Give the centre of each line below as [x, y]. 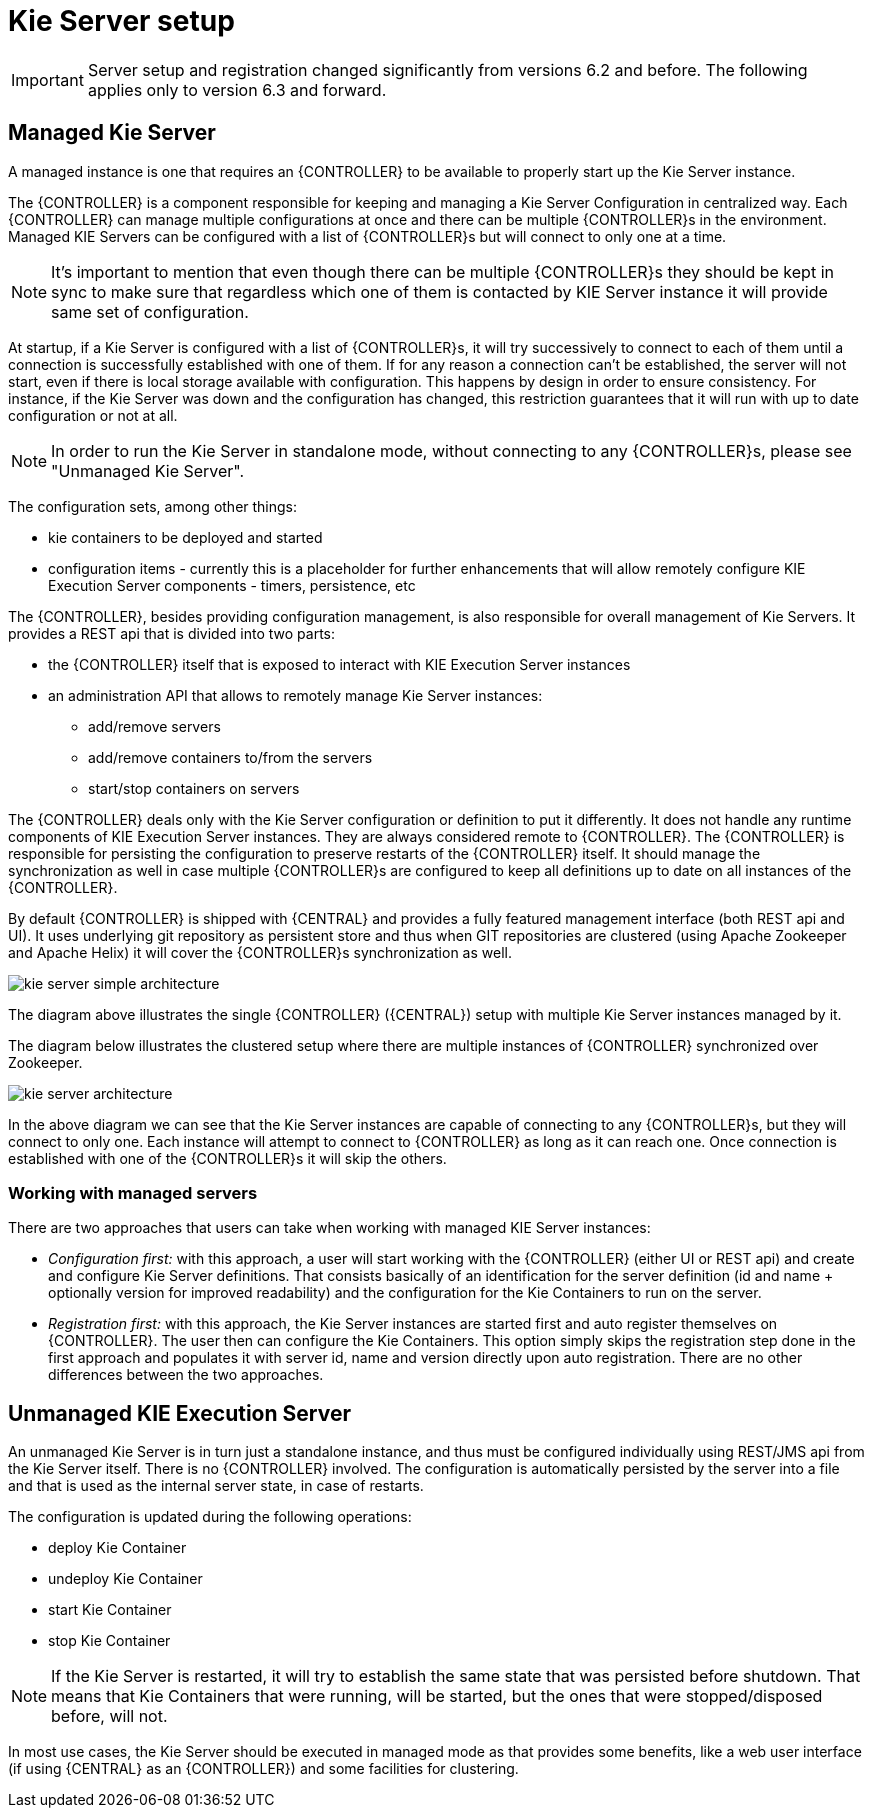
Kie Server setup [121, 21]
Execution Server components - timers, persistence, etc [232, 585]
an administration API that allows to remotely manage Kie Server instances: [295, 695]
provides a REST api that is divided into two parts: [172, 633]
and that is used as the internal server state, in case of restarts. [216, 1486]
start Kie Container [110, 1610]
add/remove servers [154, 726]
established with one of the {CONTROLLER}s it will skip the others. [227, 1158]
